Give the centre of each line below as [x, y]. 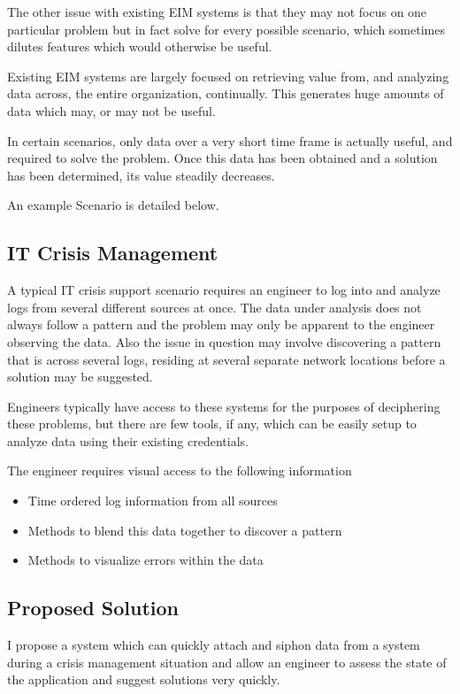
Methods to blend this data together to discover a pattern [185, 530]
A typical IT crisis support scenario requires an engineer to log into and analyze [224, 290]
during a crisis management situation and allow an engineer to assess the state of [227, 662]
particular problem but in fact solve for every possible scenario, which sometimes [226, 29]
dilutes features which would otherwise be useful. [140, 46]
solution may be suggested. [80, 377]
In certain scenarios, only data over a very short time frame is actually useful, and [230, 140]
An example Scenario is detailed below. [113, 205]
